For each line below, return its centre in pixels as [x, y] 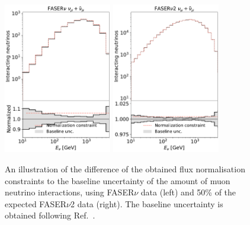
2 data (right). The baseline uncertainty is [147, 203]
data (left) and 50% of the [188, 192]
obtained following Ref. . [50, 215]
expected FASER [36, 203]
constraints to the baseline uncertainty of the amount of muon [118, 180]
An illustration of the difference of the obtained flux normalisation [125, 169]
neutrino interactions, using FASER [70, 192]
